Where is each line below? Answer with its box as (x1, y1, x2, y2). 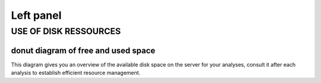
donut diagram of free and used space (11, 45, 156, 55)
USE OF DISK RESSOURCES (11, 26, 121, 36)
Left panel (11, 9, 62, 22)
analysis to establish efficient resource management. (11, 69, 141, 77)
